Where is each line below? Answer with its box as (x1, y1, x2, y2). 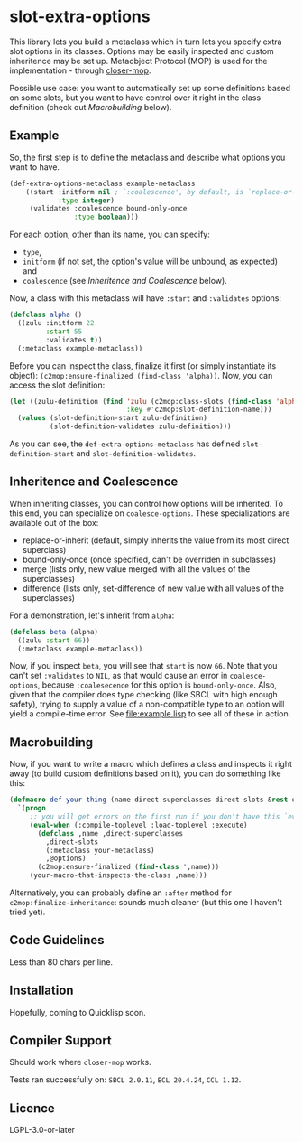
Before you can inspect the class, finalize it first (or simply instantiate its (9, 360, 277, 371)
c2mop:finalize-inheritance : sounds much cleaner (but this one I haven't (9, 897, 282, 907)
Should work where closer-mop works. (9, 1057, 151, 1068)
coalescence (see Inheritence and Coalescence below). (22, 276, 227, 286)
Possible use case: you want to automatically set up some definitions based (9, 82, 291, 93)
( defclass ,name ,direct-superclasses (37, 828, 183, 838)
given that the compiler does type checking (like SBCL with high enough (9, 689, 278, 700)
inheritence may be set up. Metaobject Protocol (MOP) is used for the (9, 55, 268, 66)
